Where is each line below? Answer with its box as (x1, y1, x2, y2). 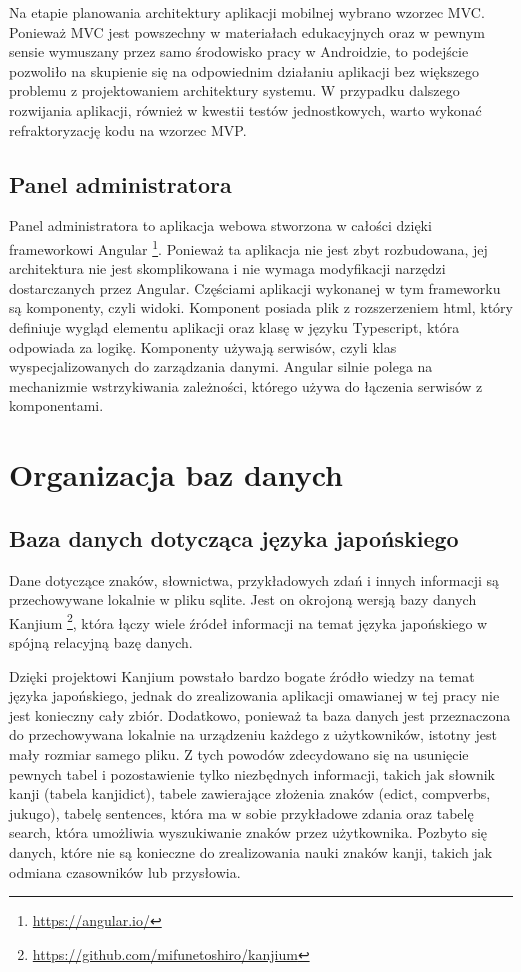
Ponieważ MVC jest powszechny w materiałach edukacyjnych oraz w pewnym (9, 21, 486, 42)
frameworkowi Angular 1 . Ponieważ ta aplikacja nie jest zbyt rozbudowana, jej (9, 235, 488, 259)
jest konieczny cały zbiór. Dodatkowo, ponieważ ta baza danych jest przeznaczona (9, 704, 511, 725)
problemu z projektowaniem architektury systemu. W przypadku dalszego (9, 80, 460, 101)
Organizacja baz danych (9, 454, 343, 495)
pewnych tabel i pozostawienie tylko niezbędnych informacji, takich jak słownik (9, 763, 495, 784)
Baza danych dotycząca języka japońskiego (9, 522, 459, 553)
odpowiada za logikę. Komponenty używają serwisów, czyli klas (9, 336, 397, 357)
